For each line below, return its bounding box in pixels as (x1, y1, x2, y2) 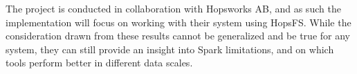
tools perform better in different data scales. (6, 55, 193, 70)
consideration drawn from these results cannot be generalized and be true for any (6, 28, 350, 43)
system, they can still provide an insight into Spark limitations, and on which (6, 41, 334, 56)
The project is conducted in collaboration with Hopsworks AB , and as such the (6, 1, 341, 15)
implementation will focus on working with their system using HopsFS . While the (6, 15, 351, 29)
